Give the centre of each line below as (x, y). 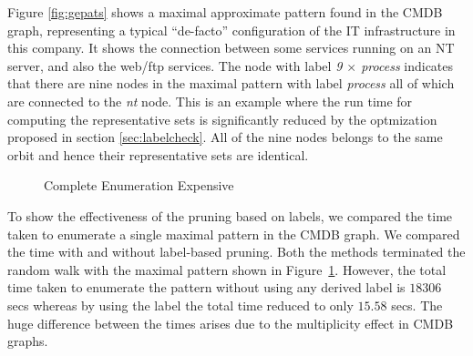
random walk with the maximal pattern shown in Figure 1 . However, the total (227, 269)
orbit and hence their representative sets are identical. (158, 154)
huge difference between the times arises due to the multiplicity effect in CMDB (231, 323)
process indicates (407, 65)
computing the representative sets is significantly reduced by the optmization (222, 119)
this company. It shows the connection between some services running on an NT (231, 48)
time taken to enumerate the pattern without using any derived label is (206, 287)
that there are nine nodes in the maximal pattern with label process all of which (231, 83)
